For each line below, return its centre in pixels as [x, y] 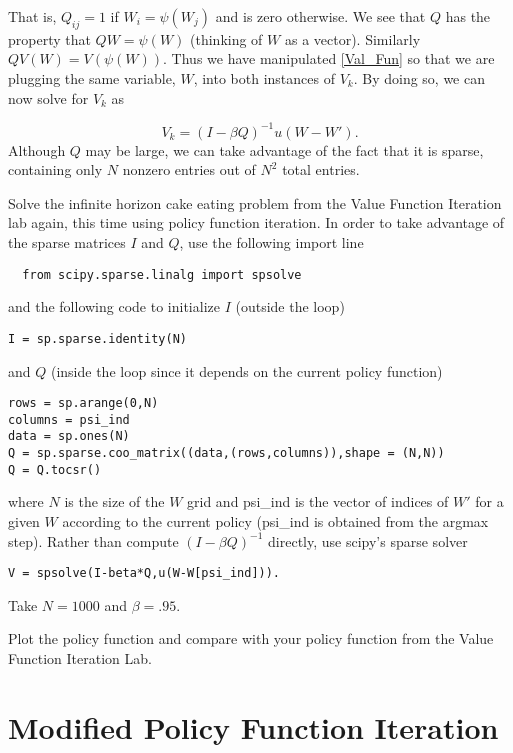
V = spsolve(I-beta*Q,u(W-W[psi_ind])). [144, 573]
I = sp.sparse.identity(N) [97, 338]
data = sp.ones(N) [69, 436]
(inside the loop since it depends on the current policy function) [246, 370]
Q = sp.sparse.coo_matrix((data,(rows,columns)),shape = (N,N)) [226, 453]
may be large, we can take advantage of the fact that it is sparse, [284, 149]
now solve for [48, 97]
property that [49, 38]
